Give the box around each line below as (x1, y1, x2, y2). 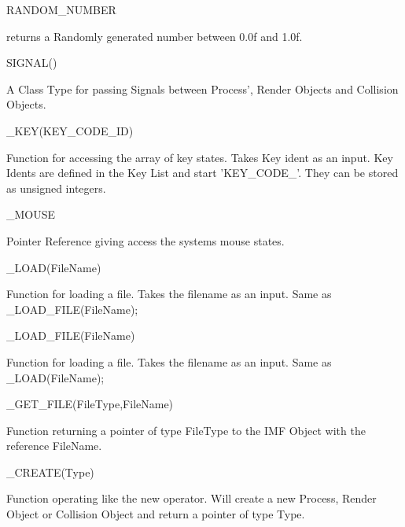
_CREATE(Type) (6, 463, 94, 480)
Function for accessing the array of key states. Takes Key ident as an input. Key (6, 149, 393, 165)
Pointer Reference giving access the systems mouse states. (6, 232, 285, 249)
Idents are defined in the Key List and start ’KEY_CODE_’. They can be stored (6, 164, 399, 181)
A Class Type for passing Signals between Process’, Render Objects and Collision (6, 80, 399, 97)
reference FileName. (6, 437, 102, 454)
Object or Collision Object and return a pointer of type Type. (6, 506, 305, 522)
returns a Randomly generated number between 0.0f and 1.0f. (6, 28, 303, 44)
